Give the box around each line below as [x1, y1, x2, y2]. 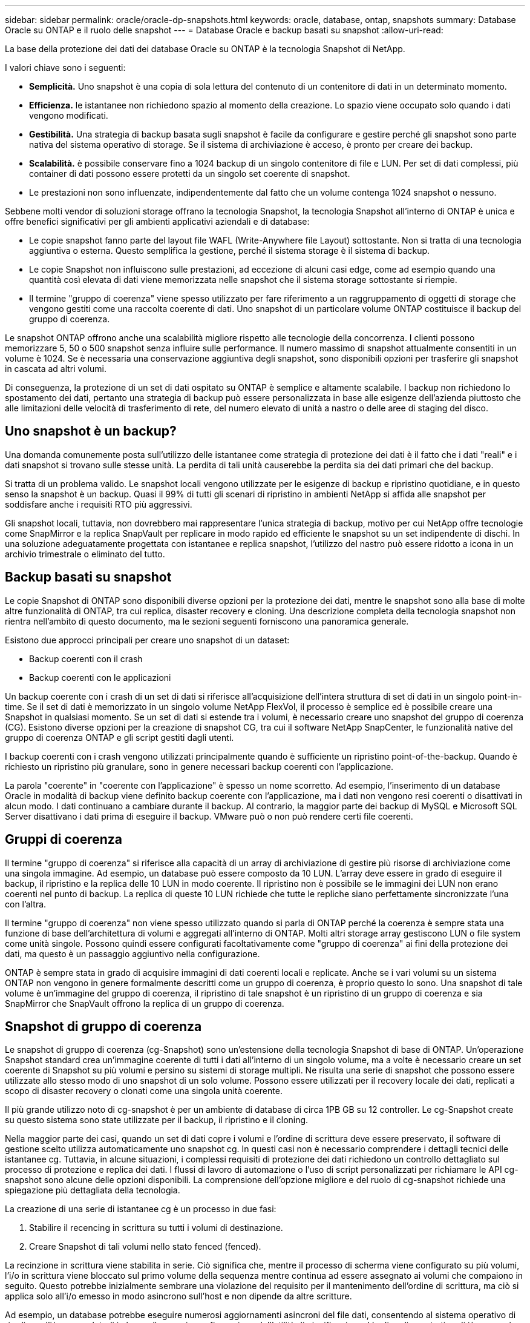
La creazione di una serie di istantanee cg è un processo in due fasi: [5, 1204, 276, 1215]
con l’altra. [5, 898, 47, 909]
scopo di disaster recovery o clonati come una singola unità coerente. [5, 1086, 283, 1096]
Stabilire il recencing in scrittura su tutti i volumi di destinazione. [29, 1222, 283, 1233]
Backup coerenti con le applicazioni [29, 672, 171, 683]
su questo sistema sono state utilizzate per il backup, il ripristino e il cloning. [5, 1115, 309, 1126]
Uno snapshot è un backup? [5, 423, 177, 439]
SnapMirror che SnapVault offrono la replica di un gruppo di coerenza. [5, 998, 284, 1009]
